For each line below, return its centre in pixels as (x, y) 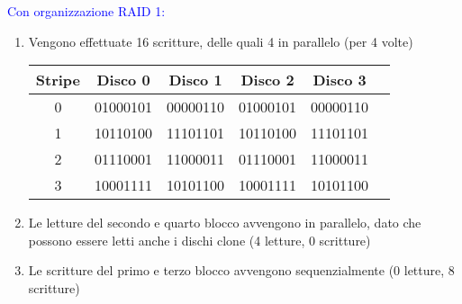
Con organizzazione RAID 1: (86, 11)
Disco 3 (340, 80)
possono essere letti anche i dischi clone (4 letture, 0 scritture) (199, 240)
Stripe (58, 80)
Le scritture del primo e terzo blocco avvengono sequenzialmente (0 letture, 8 (241, 270)
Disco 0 (123, 80)
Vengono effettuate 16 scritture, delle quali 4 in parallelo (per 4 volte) (221, 41)
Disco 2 (267, 80)
